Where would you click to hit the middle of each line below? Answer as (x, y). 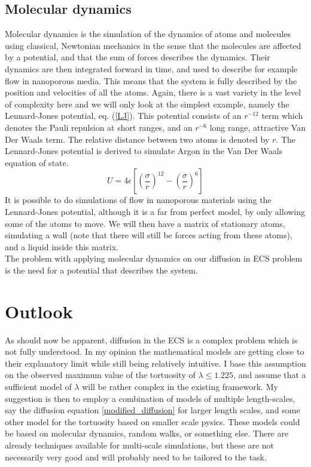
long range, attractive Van (257, 127)
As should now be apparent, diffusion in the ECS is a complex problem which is (151, 340)
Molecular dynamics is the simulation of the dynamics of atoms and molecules (148, 34)
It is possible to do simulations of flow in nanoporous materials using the (138, 200)
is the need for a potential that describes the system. (101, 270)
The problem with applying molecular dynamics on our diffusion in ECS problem (154, 258)
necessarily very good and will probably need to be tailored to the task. (136, 457)
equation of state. (37, 162)
